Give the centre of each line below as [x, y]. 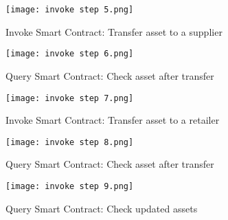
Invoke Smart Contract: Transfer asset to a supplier [114, 31]
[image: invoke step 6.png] [70, 54]
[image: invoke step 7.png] [70, 98]
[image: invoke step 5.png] [70, 10]
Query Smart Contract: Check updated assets [102, 208]
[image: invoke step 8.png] [70, 142]
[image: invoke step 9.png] [70, 186]
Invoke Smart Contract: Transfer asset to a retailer [113, 120]
